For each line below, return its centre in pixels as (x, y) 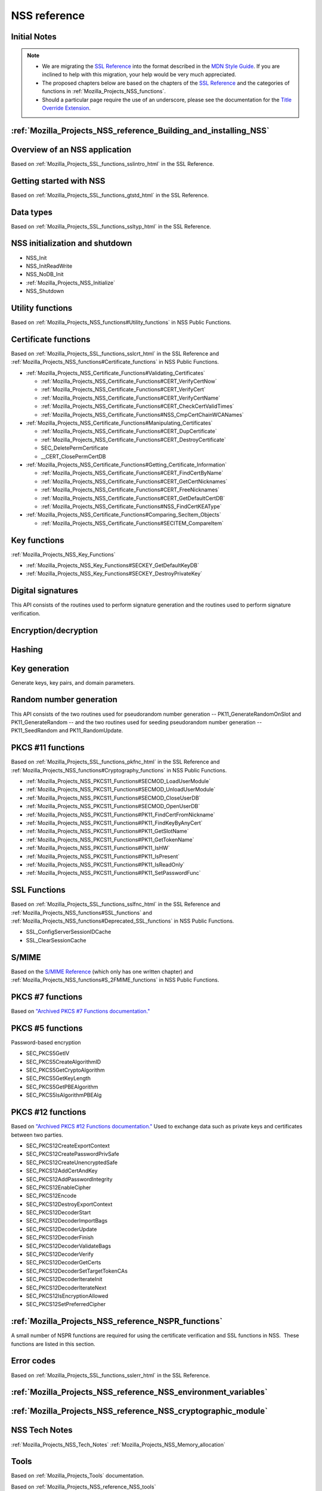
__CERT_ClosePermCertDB (74, 456)
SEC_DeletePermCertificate (75, 448)
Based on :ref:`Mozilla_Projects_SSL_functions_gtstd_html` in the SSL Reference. (110, 195)
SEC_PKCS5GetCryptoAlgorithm (65, 1070)
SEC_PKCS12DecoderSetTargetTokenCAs (77, 1271)
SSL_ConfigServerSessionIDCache (69, 932)
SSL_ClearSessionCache (56, 940)
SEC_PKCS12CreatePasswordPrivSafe (72, 1154)
